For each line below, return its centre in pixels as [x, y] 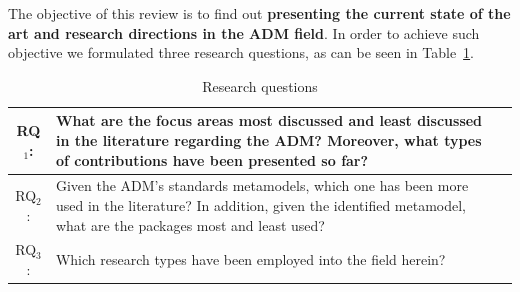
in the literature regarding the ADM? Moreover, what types [268, 139]
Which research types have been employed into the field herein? [250, 259]
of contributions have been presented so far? [212, 159]
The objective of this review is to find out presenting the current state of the [259, 13]
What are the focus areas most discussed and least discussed [269, 120]
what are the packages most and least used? [190, 224]
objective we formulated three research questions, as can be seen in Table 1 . [241, 52]
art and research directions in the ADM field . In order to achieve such [244, 32]
